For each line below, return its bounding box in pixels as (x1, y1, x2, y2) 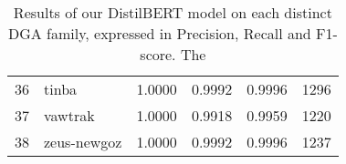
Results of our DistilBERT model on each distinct (13, 2, 332, 23)
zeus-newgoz (44, 131, 122, 152)
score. (140, 44, 176, 65)
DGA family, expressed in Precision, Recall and (7, 23, 311, 44)
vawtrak (44, 105, 95, 126)
